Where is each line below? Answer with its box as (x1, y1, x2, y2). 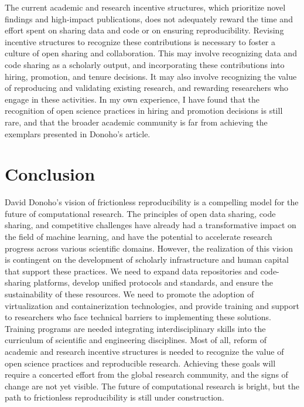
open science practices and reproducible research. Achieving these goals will (5, 357, 276, 369)
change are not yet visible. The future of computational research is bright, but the (5, 379, 299, 392)
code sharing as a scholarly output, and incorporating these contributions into (5, 58, 285, 70)
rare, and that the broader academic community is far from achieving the (5, 116, 268, 128)
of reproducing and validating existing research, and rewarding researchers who (5, 82, 289, 94)
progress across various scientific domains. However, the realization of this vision (5, 242, 293, 254)
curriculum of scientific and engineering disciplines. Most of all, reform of (5, 334, 267, 346)
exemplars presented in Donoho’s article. (5, 127, 151, 140)
